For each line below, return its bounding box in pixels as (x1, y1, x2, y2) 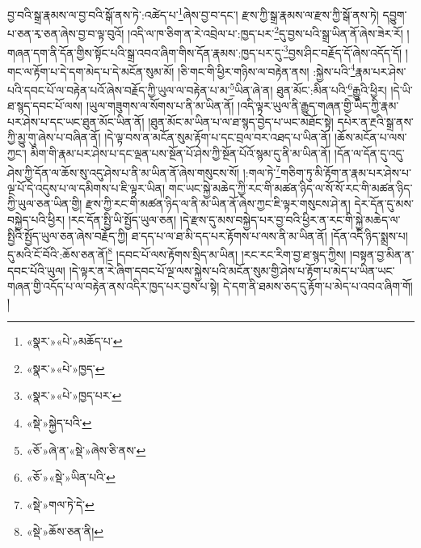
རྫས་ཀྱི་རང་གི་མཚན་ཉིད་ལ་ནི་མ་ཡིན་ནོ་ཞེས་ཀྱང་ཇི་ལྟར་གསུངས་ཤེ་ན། (86, 195, 351, 212)
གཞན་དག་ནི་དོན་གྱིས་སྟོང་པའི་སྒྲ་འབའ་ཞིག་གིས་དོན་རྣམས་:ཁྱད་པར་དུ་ (7, 44, 284, 61)
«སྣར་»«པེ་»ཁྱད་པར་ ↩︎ (26, 387, 122, 404)
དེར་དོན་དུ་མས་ (354, 195, 414, 212)
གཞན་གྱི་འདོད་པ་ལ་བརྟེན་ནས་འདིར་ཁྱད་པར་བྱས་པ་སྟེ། (7, 278, 220, 295)
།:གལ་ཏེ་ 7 (242, 161, 281, 181)
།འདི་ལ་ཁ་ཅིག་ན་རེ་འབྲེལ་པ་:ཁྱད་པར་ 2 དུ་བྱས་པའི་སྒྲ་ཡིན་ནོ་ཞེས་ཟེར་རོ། (127, 23, 403, 41)
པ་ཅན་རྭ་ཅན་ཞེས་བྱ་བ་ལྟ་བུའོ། (7, 24, 124, 41)
